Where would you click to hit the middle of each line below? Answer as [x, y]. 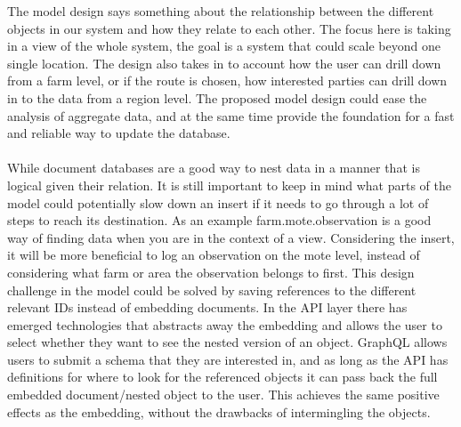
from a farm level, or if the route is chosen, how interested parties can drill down [227, 81]
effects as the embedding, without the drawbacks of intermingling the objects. [219, 411]
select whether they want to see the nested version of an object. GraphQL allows [227, 342]
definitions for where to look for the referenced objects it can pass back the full [222, 377]
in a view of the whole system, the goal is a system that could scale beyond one [224, 46]
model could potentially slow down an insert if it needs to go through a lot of [218, 202]
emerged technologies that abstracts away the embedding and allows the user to [225, 324]
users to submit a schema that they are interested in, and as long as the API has [228, 359]
